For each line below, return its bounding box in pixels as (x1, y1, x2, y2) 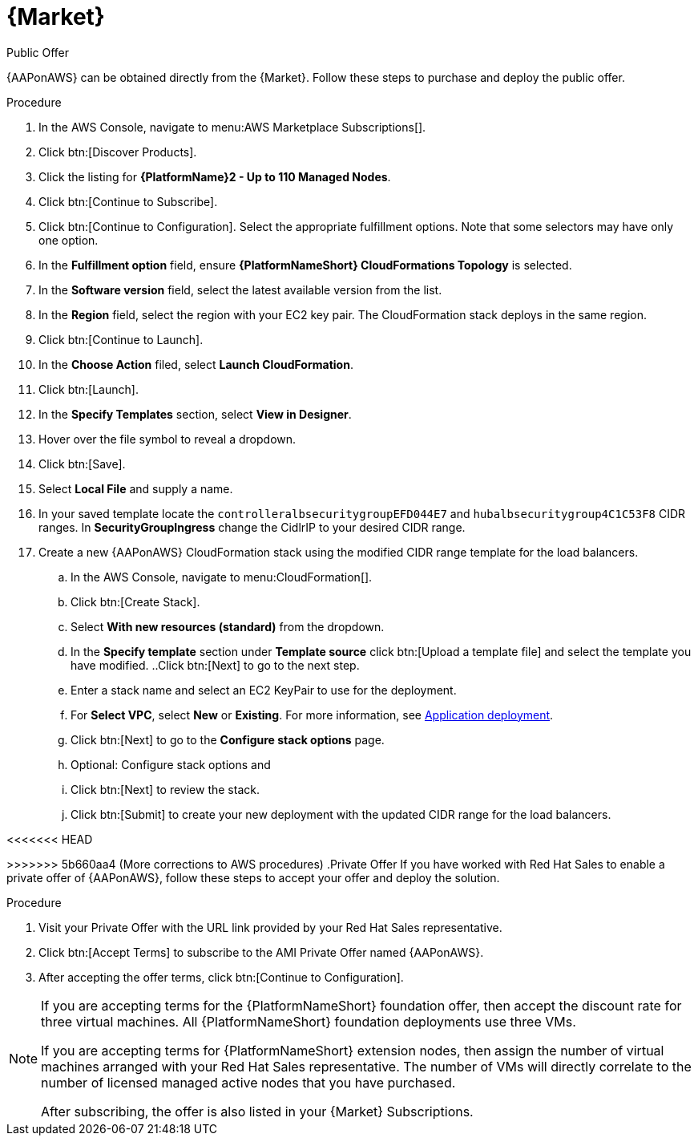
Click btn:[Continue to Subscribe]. (38, 194, 218, 209)
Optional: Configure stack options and (71, 757, 271, 771)
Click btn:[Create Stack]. (71, 594, 200, 609)
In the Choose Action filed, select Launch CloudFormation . (38, 357, 353, 371)
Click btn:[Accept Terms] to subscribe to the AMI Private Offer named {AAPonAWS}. (38, 945, 484, 959)
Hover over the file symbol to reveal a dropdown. (38, 431, 297, 446)
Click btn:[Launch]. (38, 382, 139, 396)
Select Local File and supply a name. (38, 481, 233, 496)
